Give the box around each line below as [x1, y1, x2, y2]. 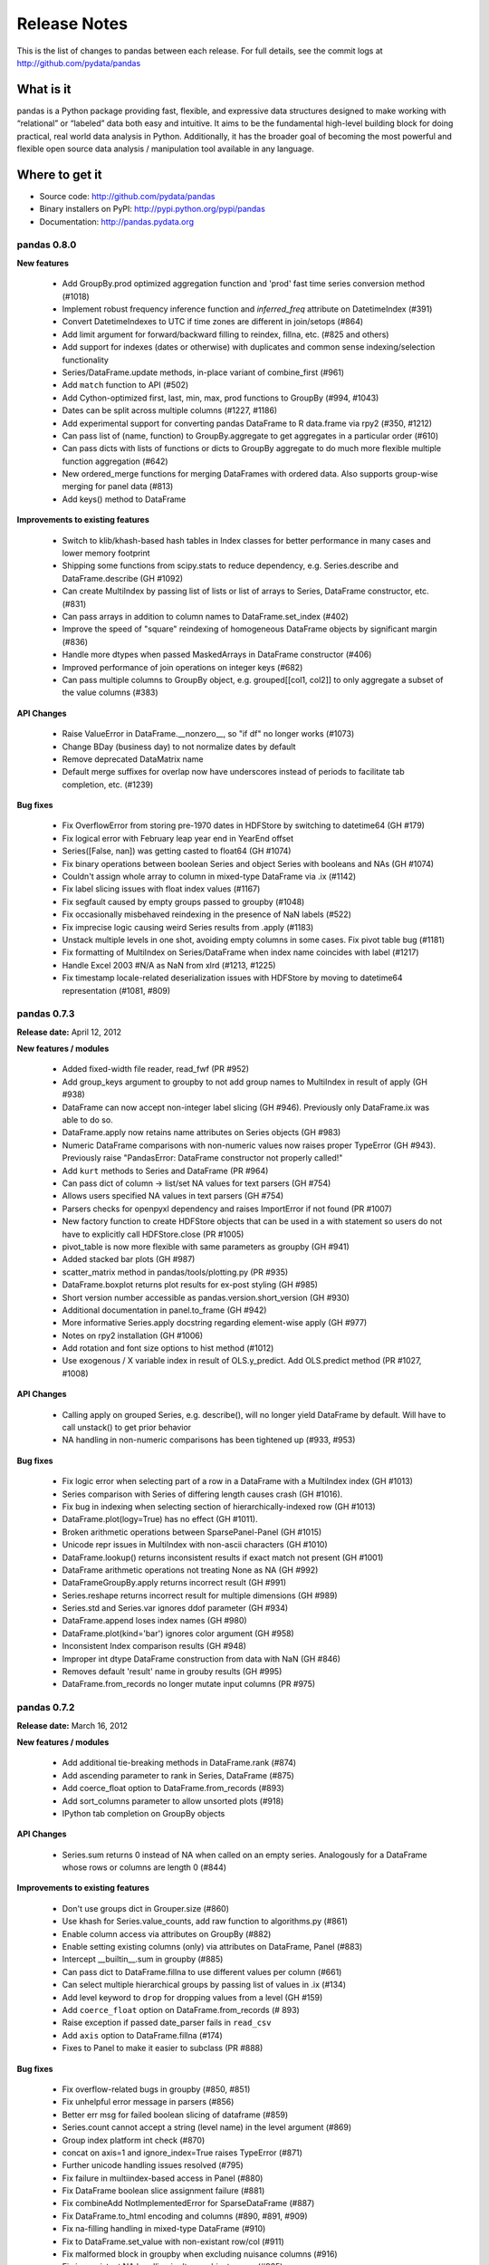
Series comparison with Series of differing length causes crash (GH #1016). [62, 1489, 343, 1499]
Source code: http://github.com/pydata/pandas [39, 190, 216, 201]
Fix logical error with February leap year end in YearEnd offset [62, 833, 294, 843]
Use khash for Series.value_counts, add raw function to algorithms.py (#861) [62, 1916, 349, 1927]
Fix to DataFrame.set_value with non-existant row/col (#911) [62, 2236, 284, 2247]
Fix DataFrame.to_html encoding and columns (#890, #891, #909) [62, 2211, 308, 2222]
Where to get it [16, 167, 103, 182]
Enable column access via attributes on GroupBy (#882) [62, 1928, 272, 1939]
